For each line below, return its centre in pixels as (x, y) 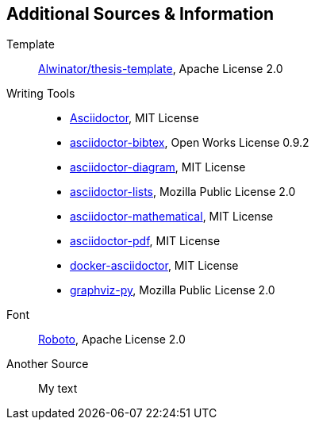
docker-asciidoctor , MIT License (154, 266)
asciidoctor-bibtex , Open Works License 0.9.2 (190, 143)
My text (58, 389)
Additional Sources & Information (140, 14)
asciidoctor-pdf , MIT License (145, 241)
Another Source (48, 364)
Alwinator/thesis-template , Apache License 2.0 (161, 69)
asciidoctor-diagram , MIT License (158, 167)
